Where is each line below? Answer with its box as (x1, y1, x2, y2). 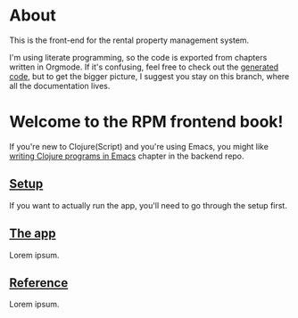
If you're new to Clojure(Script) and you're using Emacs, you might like (9, 141, 269, 151)
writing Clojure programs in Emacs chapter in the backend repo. (9, 151, 244, 161)
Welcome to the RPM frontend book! (9, 112, 284, 132)
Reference (9, 275, 69, 290)
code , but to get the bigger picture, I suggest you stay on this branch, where (9, 70, 290, 81)
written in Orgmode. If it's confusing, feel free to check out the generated (9, 61, 279, 72)
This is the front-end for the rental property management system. (9, 35, 250, 45)
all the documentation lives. (9, 80, 111, 91)
